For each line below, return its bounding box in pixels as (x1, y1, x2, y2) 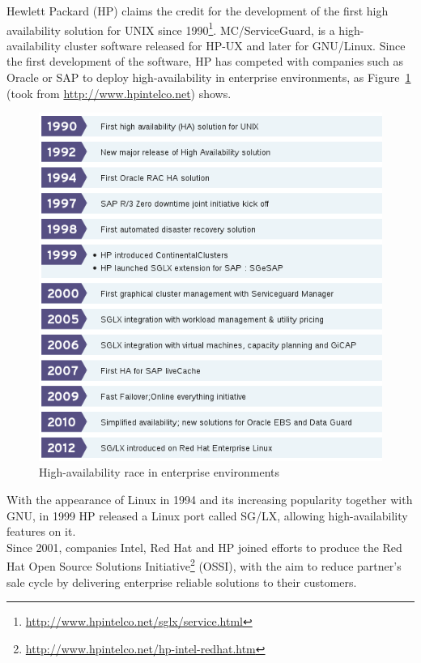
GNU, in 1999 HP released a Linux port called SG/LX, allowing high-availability (6, 507, 408, 524)
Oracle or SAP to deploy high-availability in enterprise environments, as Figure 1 (6, 69, 411, 86)
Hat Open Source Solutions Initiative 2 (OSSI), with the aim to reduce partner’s (6, 555, 402, 574)
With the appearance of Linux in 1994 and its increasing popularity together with (6, 490, 413, 507)
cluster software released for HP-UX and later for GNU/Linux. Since (64, 36, 406, 53)
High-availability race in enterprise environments (39, 464, 280, 481)
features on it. (6, 523, 76, 540)
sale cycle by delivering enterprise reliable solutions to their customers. (6, 573, 357, 590)
